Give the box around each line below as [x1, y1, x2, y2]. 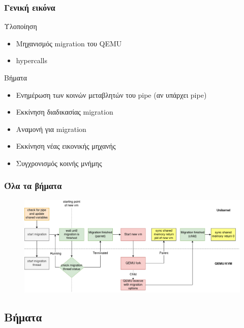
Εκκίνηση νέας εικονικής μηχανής [16, 141, 116, 151]
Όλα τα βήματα [4, 179, 62, 192]
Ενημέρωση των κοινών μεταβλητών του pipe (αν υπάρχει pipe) [16, 89, 207, 100]
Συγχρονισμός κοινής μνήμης [16, 157, 102, 168]
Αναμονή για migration [16, 123, 86, 134]
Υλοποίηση [4, 21, 37, 32]
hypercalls [16, 55, 47, 66]
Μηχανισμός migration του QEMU [16, 38, 122, 48]
